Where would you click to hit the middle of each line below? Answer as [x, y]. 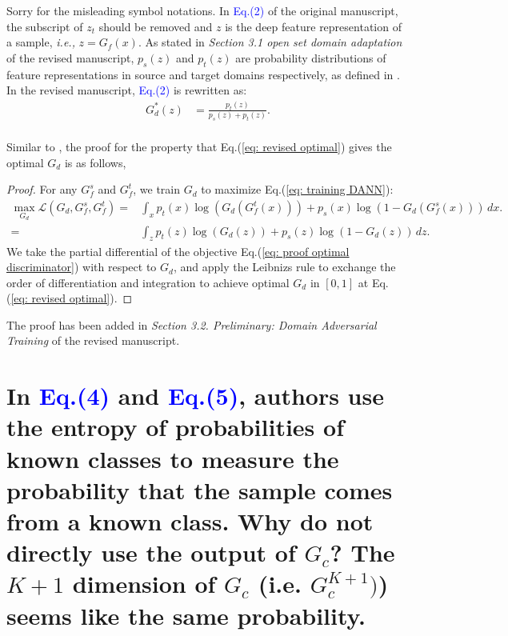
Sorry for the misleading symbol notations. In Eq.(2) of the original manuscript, [202, 10]
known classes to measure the [173, 458]
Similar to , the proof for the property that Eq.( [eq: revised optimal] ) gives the [199, 147]
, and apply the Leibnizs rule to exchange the [284, 267]
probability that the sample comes [200, 489]
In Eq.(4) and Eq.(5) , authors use [195, 396]
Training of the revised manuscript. [93, 340]
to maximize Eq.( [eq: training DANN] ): [297, 189]
